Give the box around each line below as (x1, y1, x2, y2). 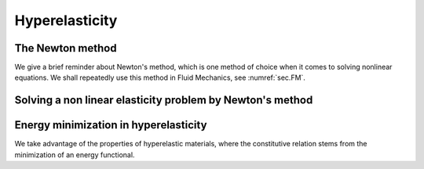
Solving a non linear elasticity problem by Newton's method (14, 94, 313, 107)
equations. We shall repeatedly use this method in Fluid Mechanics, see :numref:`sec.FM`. (14, 73, 306, 82)
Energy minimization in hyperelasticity (14, 118, 207, 132)
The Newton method (14, 41, 117, 55)
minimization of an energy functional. (14, 149, 135, 160)
